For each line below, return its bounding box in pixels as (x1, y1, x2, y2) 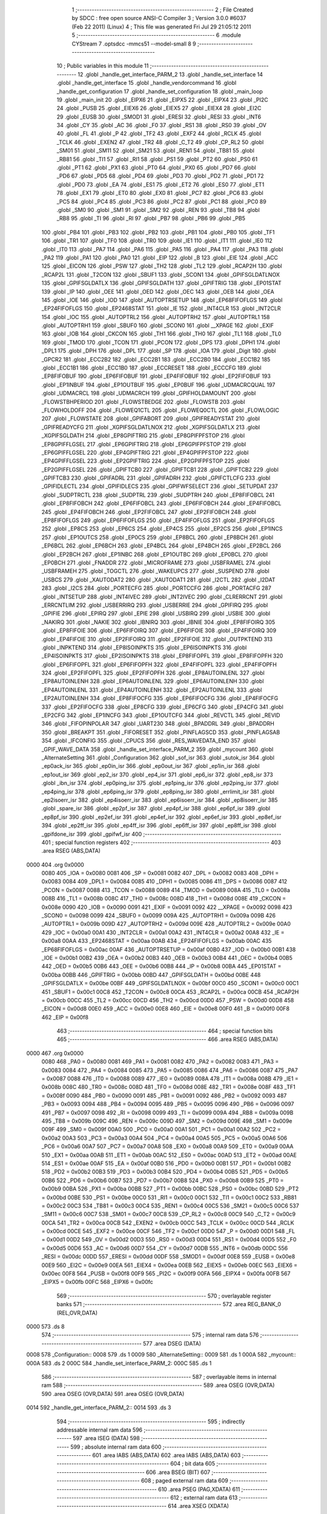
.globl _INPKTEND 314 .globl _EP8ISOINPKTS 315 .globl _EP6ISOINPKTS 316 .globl (41, 644, 247, 651)
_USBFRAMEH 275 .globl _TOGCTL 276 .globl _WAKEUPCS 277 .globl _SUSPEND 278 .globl (41, 567, 269, 575)
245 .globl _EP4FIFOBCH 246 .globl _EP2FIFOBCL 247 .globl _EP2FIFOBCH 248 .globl (41, 508, 257, 515)
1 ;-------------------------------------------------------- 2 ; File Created (71, 6, 254, 13)
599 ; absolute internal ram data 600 (70, 1443, 162, 1450)
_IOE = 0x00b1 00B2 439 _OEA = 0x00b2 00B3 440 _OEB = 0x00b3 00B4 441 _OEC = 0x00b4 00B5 (41, 954, 293, 961)
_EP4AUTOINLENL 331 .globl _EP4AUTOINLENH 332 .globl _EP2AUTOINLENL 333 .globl (41, 686, 262, 693)
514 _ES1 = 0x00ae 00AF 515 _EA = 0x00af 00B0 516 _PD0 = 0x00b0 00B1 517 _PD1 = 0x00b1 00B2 (41, 1160, 291, 1167)
